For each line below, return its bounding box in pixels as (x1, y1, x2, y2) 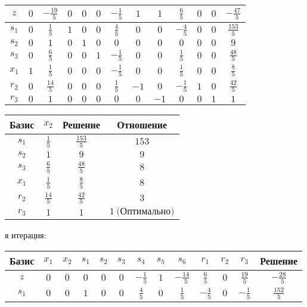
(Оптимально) (116, 207, 175, 217)
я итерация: (5, 229, 46, 241)
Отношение (117, 118, 168, 132)
